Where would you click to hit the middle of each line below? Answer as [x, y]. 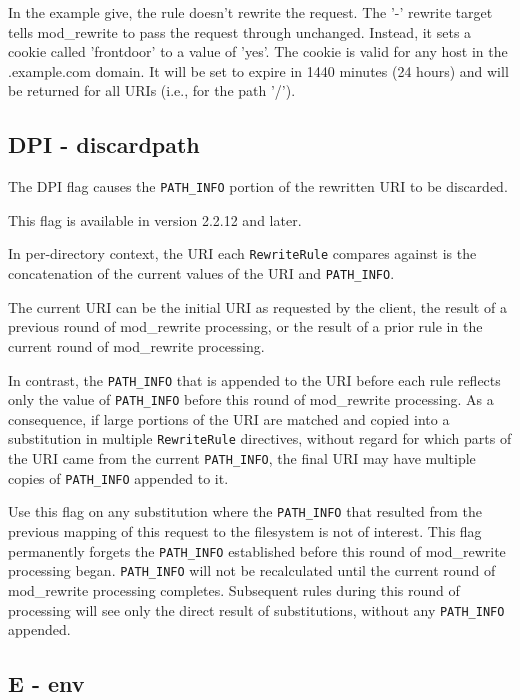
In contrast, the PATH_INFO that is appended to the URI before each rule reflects [254, 379]
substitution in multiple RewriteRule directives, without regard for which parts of [260, 438]
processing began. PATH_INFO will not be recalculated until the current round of [252, 570]
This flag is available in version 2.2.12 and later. [155, 219]
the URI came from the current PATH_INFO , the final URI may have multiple [242, 458]
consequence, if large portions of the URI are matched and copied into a [229, 418]
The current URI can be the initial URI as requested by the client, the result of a [257, 306]
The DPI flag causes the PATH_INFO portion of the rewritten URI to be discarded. [258, 186]
